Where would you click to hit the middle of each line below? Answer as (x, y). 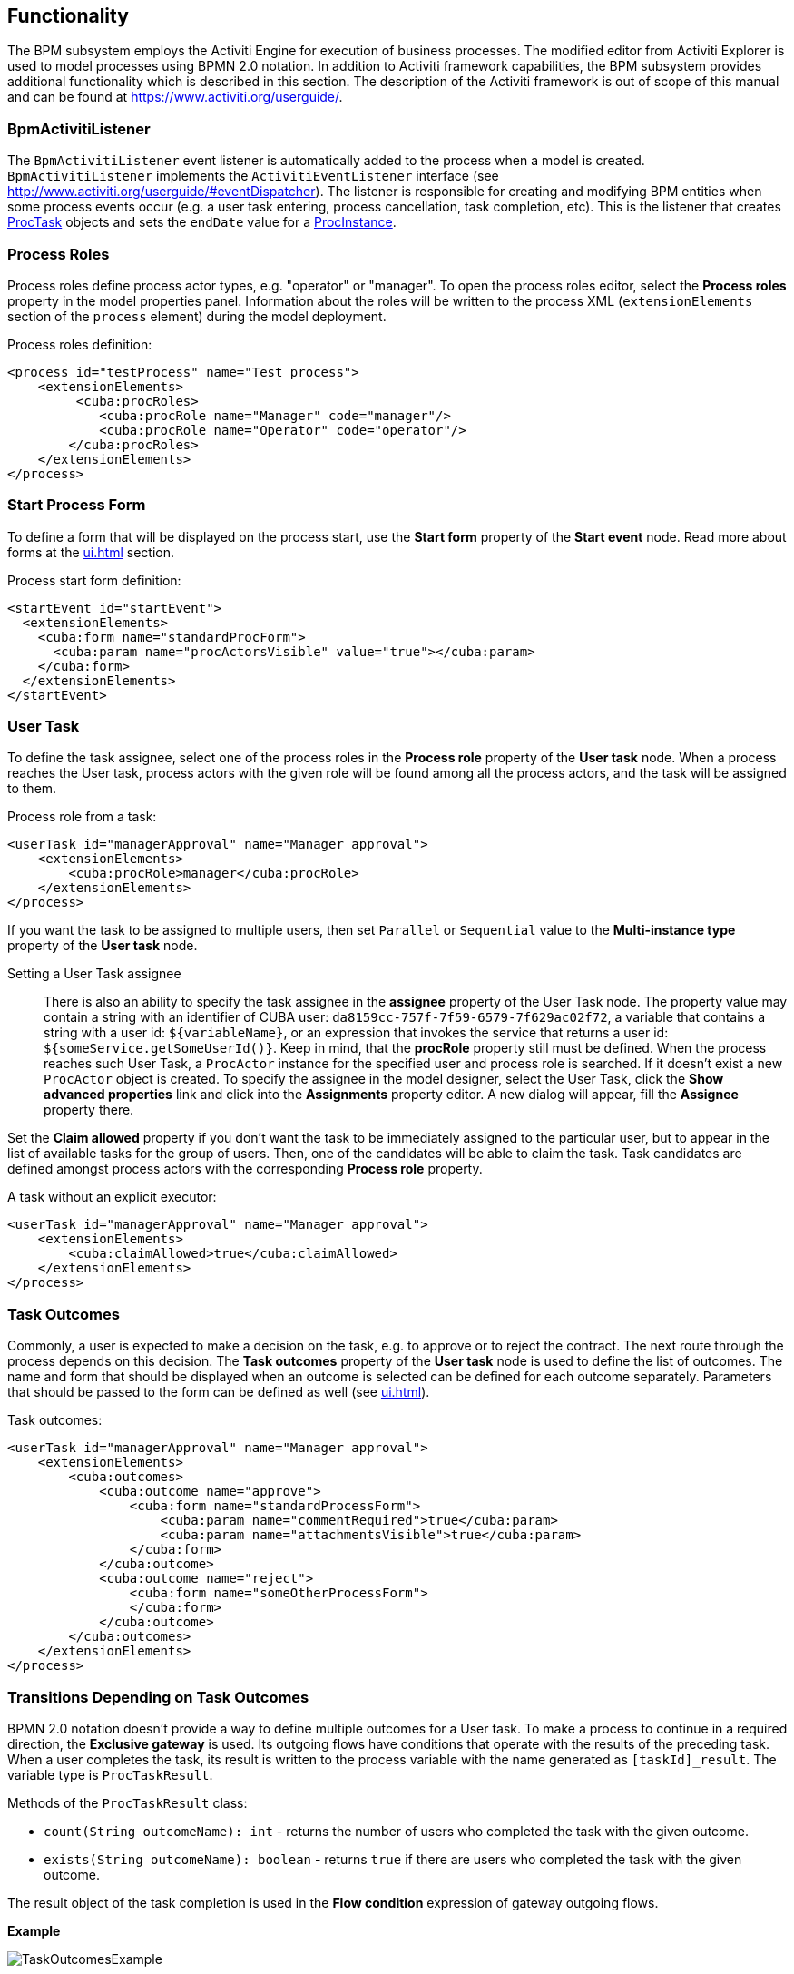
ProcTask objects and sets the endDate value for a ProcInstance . (202, 222)
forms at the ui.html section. (91, 552)
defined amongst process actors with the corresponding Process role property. (245, 1169)
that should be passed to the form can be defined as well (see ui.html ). (219, 1392)
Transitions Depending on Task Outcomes (158, 1697)
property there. (89, 1110)
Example (34, 1930)
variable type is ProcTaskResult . (110, 1774)
